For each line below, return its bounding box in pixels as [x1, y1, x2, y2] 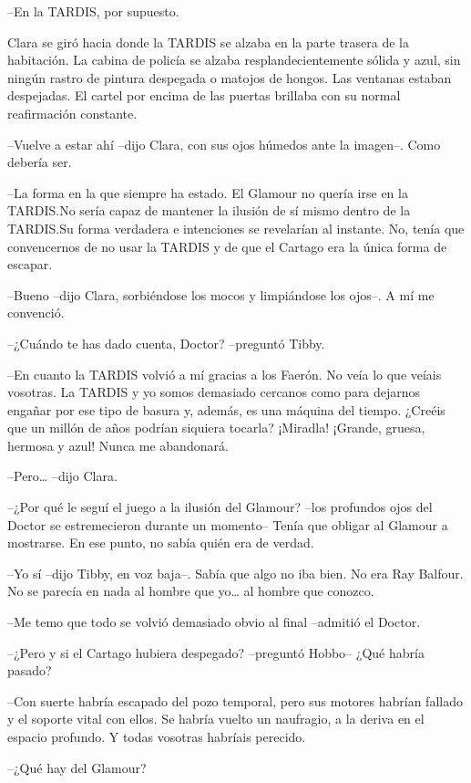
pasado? [7, 661, 52, 680]
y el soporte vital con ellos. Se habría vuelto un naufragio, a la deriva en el [7, 709, 425, 728]
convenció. [7, 303, 65, 322]
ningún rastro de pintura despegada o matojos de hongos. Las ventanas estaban [7, 68, 452, 87]
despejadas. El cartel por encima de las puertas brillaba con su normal [7, 86, 401, 105]
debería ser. [7, 152, 72, 172]
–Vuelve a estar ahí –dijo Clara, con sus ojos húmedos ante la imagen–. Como [7, 134, 441, 153]
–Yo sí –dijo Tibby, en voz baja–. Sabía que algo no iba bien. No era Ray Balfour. [7, 563, 464, 582]
